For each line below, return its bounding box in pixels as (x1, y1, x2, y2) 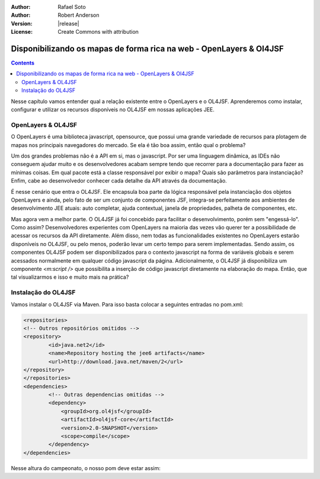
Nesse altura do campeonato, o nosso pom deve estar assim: (11, 464, 161, 471)
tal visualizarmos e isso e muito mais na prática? (11, 273, 129, 281)
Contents (11, 59, 35, 66)
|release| (57, 20, 79, 27)
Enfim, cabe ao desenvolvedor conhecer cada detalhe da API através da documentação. (11, 177, 228, 184)
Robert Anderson (57, 12, 100, 19)
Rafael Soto (57, 4, 86, 10)
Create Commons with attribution (57, 28, 139, 36)
